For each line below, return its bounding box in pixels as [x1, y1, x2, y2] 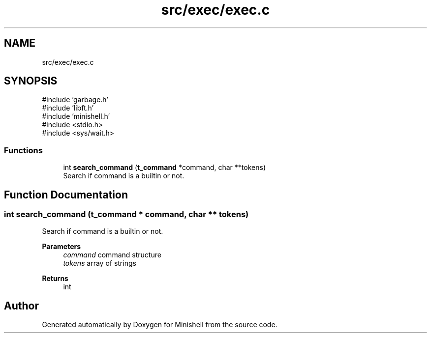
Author [4, 299, 39, 312]
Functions [4, 145, 43, 155]
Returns [42, 274, 68, 283]
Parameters [42, 242, 81, 251]
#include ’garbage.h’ [42, 95, 108, 104]
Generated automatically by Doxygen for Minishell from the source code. [42, 320, 277, 329]
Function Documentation [4, 188, 128, 201]
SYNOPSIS [4, 75, 58, 87]
